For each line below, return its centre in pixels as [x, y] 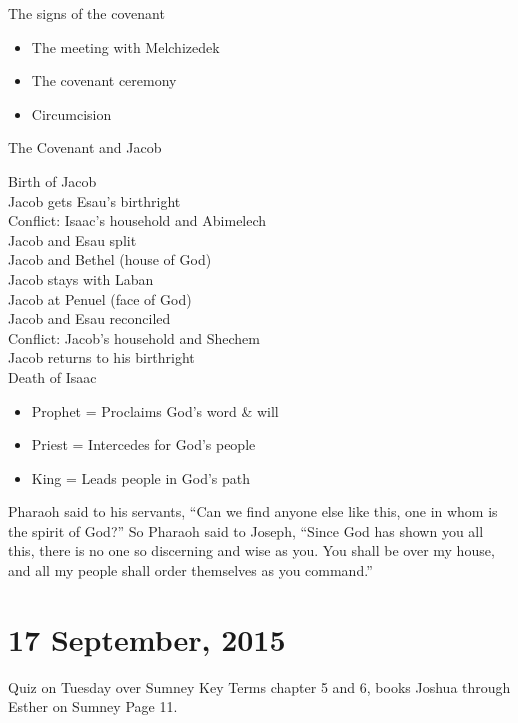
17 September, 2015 [147, 638]
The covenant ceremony [104, 80]
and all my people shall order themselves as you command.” [190, 570]
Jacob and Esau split [72, 239]
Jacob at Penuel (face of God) [100, 298]
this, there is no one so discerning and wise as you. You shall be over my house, [251, 550]
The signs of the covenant [86, 13]
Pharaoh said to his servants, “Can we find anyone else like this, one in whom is [253, 511]
